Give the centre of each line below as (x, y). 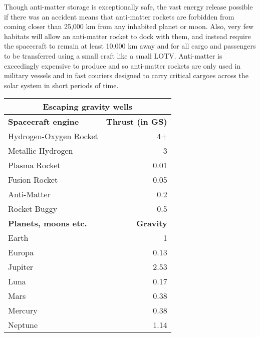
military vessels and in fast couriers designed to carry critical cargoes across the (126, 75)
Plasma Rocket (34, 165)
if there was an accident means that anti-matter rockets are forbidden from (119, 16)
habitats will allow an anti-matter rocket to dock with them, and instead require (127, 36)
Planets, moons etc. (48, 223)
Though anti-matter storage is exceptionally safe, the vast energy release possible (128, 7)
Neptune (23, 325)
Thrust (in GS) (137, 122)
